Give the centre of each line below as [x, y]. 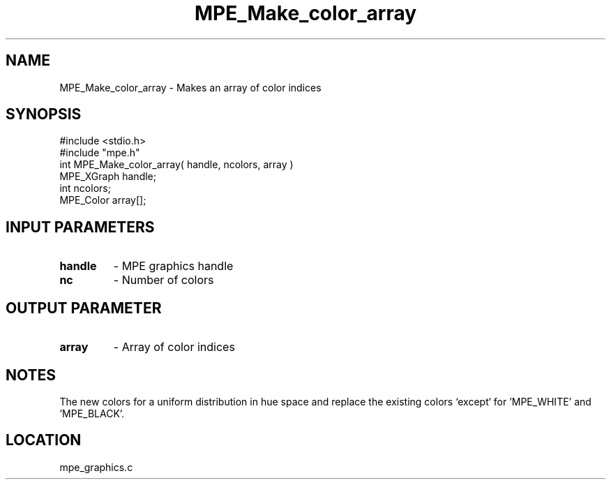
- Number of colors [164, 280]
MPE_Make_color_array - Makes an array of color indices [190, 87]
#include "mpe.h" [100, 153]
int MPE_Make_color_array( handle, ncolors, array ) [176, 165]
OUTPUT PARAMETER [84, 308]
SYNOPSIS [44, 114]
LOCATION [44, 440]
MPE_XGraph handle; [108, 177]
